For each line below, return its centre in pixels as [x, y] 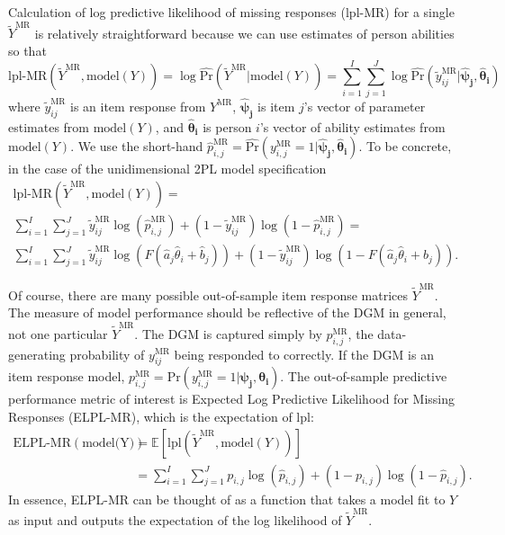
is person [227, 126]
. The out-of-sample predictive [364, 376]
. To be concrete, [405, 146]
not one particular [58, 333]
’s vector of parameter [365, 106]
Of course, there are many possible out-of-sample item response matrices [208, 294]
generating [37, 354]
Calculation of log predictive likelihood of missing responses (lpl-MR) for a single [231, 12]
